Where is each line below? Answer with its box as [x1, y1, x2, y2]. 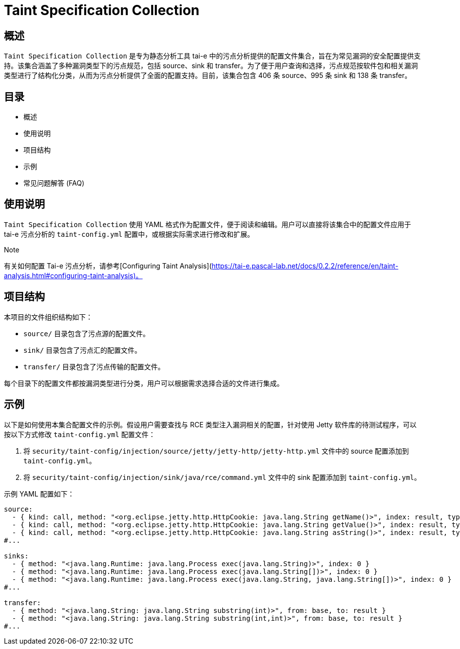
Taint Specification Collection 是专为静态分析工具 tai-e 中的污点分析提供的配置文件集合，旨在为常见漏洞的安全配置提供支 [4, 52, 421, 60]
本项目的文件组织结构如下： [4, 312, 93, 321]
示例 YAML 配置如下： [4, 489, 75, 498]
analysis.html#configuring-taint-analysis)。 [4, 271, 143, 280]
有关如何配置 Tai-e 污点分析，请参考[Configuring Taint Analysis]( [4, 261, 212, 270]
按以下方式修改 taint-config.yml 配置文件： [4, 430, 155, 439]
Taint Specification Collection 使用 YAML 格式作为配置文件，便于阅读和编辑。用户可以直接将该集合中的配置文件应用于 [4, 220, 411, 229]
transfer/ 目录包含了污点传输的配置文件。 [23, 362, 165, 371]
